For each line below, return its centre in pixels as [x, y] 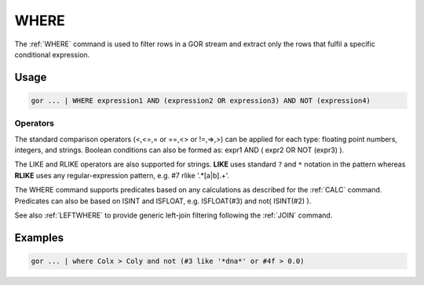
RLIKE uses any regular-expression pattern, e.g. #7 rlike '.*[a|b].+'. [122, 175]
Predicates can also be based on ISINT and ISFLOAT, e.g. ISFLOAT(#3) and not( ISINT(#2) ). [163, 201]
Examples [39, 238]
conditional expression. [52, 54]
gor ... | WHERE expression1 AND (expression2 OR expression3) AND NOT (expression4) [201, 100]
